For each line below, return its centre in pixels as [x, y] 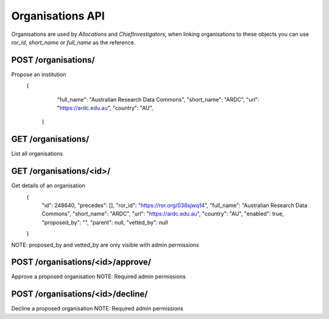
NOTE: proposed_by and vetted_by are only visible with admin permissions [105, 245]
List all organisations [37, 154]
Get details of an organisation [48, 186]
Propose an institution [39, 74]
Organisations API [58, 16]
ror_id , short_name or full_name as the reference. [73, 42]
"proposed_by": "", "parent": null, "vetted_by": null [105, 222]
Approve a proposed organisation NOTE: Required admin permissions [98, 276]
